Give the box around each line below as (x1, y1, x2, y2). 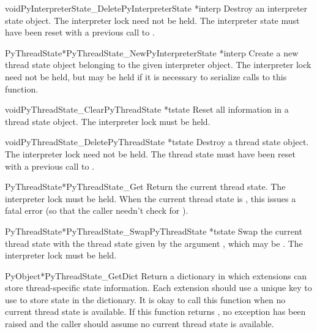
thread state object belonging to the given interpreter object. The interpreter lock (5, 58, 311, 71)
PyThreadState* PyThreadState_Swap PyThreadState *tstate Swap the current (5, 224, 302, 237)
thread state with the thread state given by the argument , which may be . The (5, 236, 303, 249)
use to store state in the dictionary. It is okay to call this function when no (5, 293, 286, 306)
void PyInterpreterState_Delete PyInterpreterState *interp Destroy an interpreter (5, 2, 308, 14)
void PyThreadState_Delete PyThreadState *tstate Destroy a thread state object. (5, 135, 309, 148)
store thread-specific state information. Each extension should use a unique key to (5, 281, 312, 294)
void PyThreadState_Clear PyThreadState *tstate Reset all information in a (5, 103, 289, 116)
